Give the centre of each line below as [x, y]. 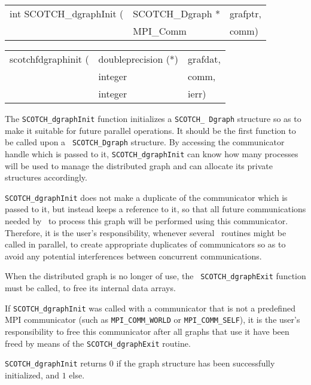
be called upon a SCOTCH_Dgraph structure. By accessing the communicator [145, 142]
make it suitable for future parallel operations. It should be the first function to [150, 130]
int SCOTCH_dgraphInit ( [67, 13]
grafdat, [204, 59]
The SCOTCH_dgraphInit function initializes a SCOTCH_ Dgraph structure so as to [153, 118]
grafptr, [245, 13]
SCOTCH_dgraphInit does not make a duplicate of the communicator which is [146, 197]
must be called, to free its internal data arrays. [90, 288]
